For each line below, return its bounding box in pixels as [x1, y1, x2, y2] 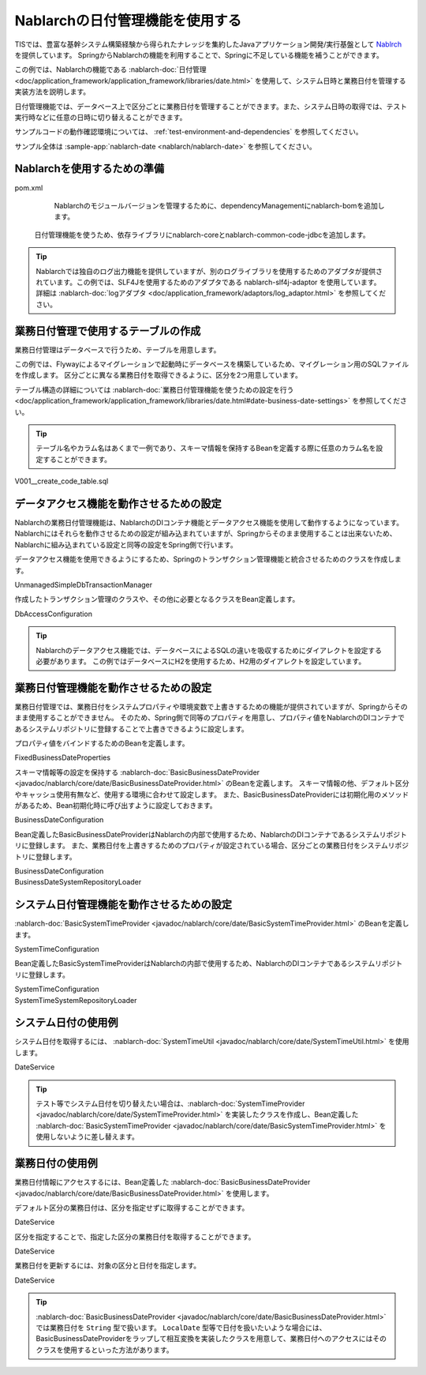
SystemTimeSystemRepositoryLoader [14, 995, 137, 1005]
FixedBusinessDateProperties [14, 753, 110, 762]
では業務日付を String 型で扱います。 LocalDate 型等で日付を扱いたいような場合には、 [35, 1323, 327, 1332]
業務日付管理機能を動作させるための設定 [14, 681, 212, 694]
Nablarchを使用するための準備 [14, 162, 165, 175]
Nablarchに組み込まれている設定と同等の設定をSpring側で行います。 [14, 539, 237, 549]
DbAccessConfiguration [14, 609, 92, 618]
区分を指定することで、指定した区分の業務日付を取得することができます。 [14, 1232, 256, 1242]
